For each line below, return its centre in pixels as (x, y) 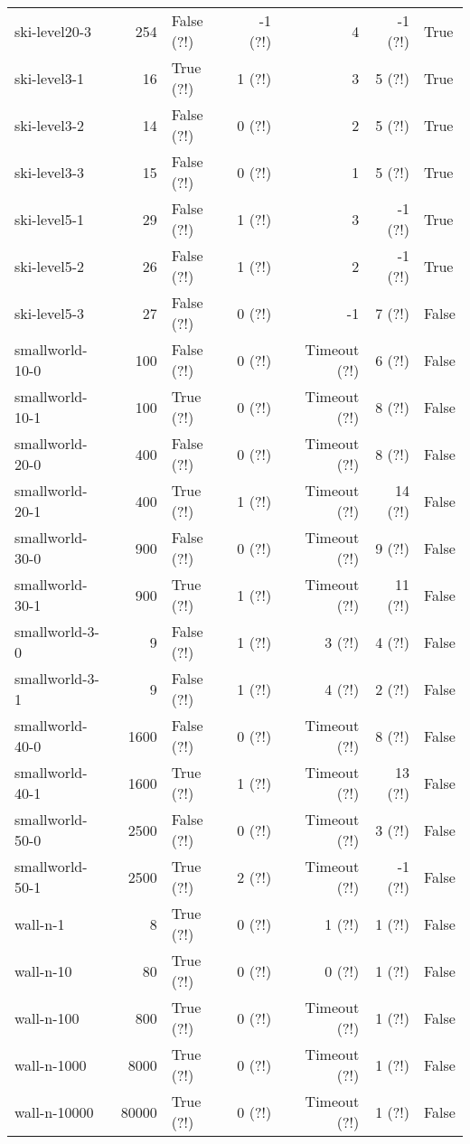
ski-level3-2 (49, 125)
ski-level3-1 (49, 78)
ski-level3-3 (49, 172)
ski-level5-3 (49, 313)
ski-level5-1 (49, 219)
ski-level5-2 (49, 266)
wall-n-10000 (54, 1111)
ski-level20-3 (53, 31)
